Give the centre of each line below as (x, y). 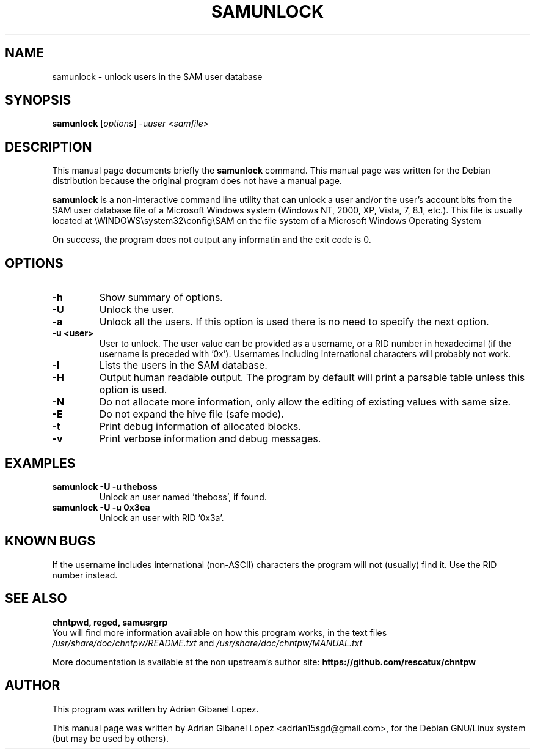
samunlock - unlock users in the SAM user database (157, 76)
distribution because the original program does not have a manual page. (197, 181)
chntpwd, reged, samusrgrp (110, 622)
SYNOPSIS (38, 100)
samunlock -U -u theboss (105, 486)
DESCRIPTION (49, 147)
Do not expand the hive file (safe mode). (192, 414)
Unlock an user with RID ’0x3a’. (162, 517)
